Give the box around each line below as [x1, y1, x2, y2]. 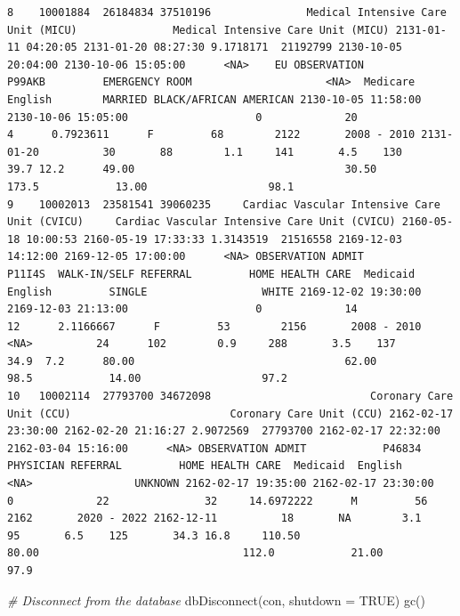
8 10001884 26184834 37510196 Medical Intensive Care [7, 6, 447, 19]
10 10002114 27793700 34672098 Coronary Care [7, 390, 454, 403]
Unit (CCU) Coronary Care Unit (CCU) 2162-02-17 [7, 407, 454, 420]
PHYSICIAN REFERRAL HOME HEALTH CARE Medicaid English [7, 459, 402, 473]
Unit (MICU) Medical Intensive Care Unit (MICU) [7, 23, 390, 36]
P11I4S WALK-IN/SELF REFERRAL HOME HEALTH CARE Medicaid [7, 267, 416, 280]
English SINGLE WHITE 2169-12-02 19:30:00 [7, 285, 422, 298]
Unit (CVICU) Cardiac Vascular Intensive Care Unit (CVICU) [7, 215, 396, 229]
